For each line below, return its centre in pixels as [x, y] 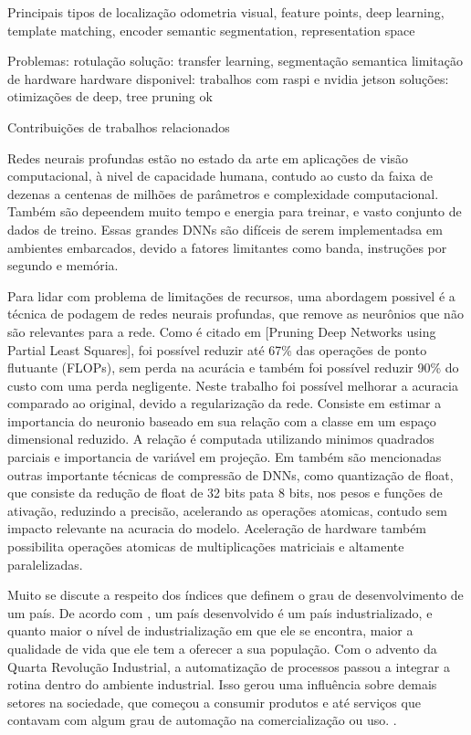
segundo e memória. [63, 265]
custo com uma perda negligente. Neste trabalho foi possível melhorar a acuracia [233, 385]
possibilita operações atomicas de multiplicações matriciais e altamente [206, 546]
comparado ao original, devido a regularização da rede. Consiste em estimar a [225, 403]
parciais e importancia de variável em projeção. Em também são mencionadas [225, 457]
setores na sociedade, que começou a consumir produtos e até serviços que [214, 702]
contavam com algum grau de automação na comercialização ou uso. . [202, 720]
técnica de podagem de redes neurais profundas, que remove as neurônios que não [235, 314]
